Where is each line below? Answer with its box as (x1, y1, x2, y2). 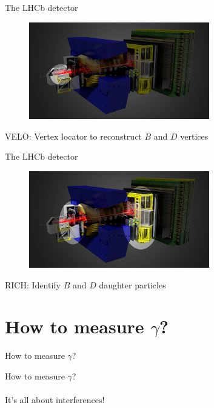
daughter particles (99, 278, 166, 291)
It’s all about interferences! (5, 393, 105, 406)
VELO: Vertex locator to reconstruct (5, 129, 142, 142)
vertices (180, 129, 209, 142)
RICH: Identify (5, 278, 61, 291)
